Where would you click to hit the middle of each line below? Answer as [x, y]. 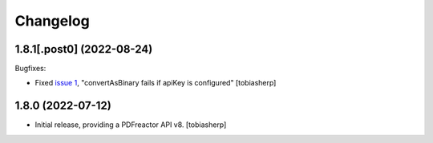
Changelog [52, 21]
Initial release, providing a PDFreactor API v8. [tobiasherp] [131, 125]
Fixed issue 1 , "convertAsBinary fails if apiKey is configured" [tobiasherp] [156, 83]
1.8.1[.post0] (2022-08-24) [84, 49]
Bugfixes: [30, 69]
